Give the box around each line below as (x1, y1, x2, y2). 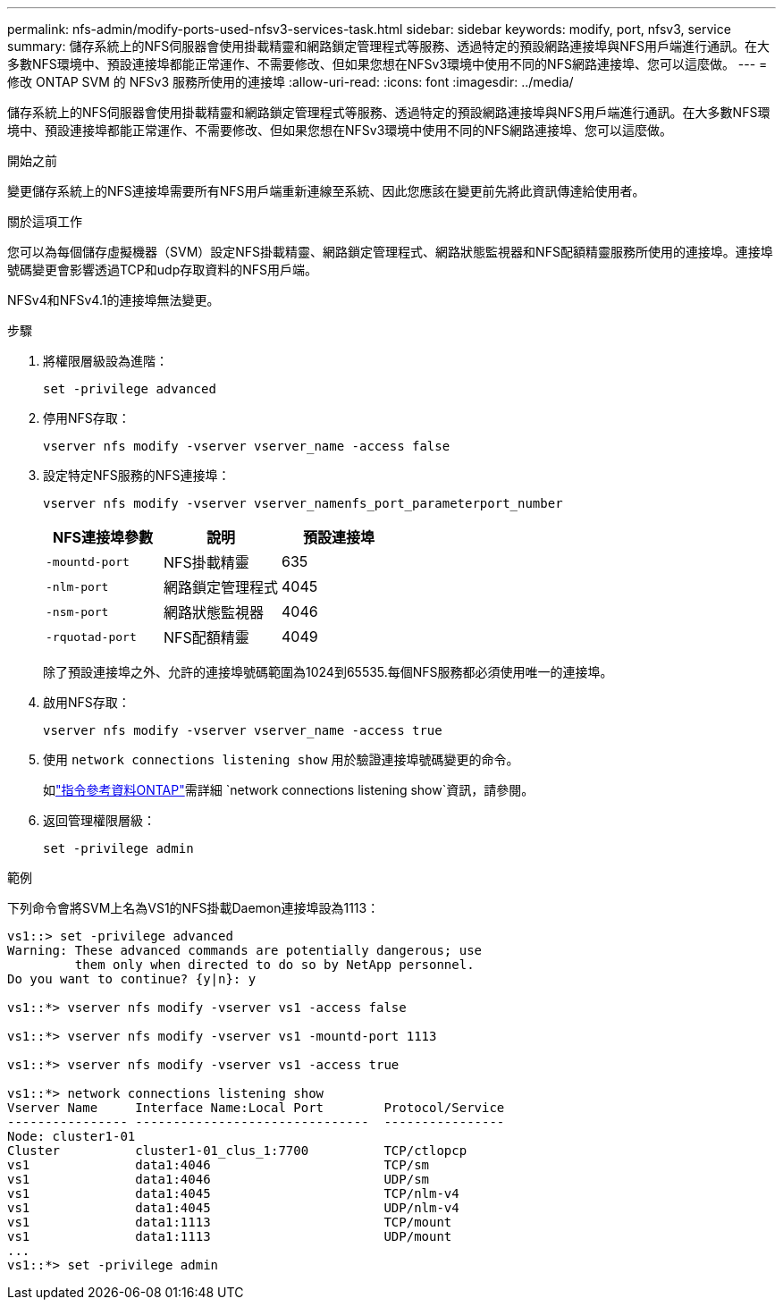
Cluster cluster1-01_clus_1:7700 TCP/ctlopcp (7, 1143, 467, 1158)
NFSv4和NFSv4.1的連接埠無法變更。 (7, 292, 220, 308)
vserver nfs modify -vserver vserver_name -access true (43, 723, 442, 738)
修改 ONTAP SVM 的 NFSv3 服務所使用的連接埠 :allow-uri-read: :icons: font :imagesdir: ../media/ (7, 74, 574, 89)
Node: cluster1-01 (7, 1129, 136, 1143)
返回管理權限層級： (43, 813, 156, 828)
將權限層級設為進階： (43, 353, 168, 368)
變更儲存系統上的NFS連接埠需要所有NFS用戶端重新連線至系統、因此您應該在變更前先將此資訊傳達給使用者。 (7, 183, 645, 198)
